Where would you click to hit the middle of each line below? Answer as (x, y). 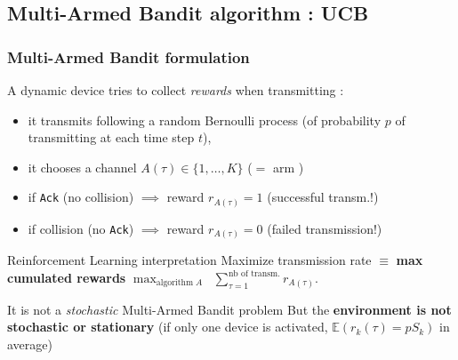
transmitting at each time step (111, 137)
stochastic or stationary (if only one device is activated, (168, 327)
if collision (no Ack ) (81, 228)
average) (30, 344)
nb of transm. (254, 273)
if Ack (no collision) (81, 197)
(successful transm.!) (323, 197)
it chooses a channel (82, 167)
